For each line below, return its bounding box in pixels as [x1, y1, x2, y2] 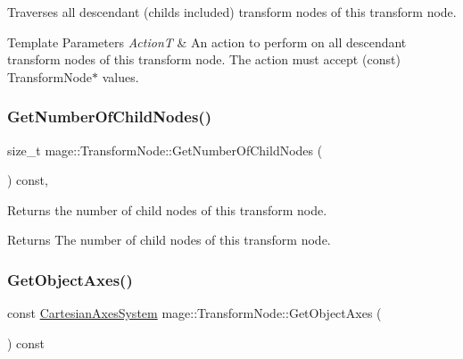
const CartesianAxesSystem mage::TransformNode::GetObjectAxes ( [7, 304, 382, 322]
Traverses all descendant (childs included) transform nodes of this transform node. [7, 3, 457, 21]
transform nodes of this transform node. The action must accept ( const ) [7, 50, 401, 69]
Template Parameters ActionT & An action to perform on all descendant [7, 32, 407, 51]
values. [102, 67, 139, 86]
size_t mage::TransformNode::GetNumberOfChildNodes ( [7, 140, 323, 159]
